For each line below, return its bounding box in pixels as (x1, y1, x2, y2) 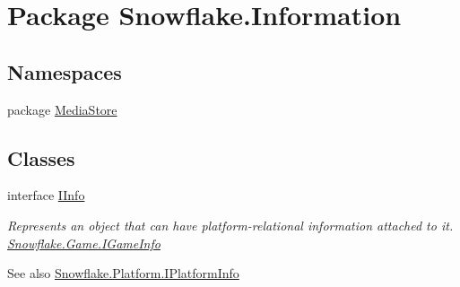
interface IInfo (7, 186, 85, 204)
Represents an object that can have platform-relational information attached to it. (7, 215, 454, 234)
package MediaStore (7, 100, 117, 118)
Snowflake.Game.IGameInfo (7, 233, 161, 252)
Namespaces (7, 57, 122, 85)
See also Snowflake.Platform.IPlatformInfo (7, 264, 239, 283)
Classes (7, 143, 75, 171)
